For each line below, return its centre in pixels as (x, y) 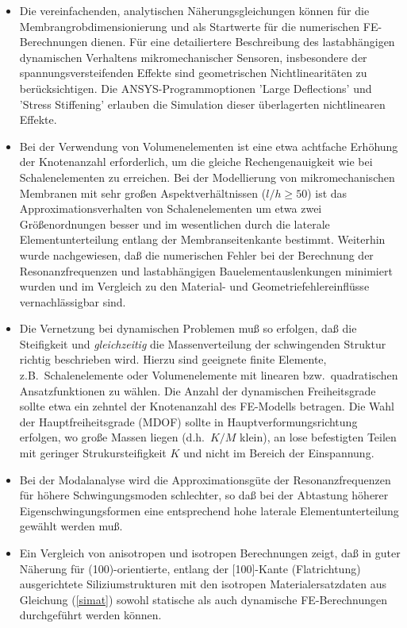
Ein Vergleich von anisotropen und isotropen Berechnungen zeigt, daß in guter (210, 553)
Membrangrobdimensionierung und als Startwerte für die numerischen (190, 26)
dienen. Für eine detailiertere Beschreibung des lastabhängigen (243, 42)
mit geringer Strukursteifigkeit (93, 453)
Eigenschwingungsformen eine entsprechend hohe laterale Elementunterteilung (209, 510)
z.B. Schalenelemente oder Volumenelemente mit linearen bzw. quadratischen (209, 375)
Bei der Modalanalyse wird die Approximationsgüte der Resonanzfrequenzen (205, 479)
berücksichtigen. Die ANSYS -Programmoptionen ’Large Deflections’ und (196, 88)
